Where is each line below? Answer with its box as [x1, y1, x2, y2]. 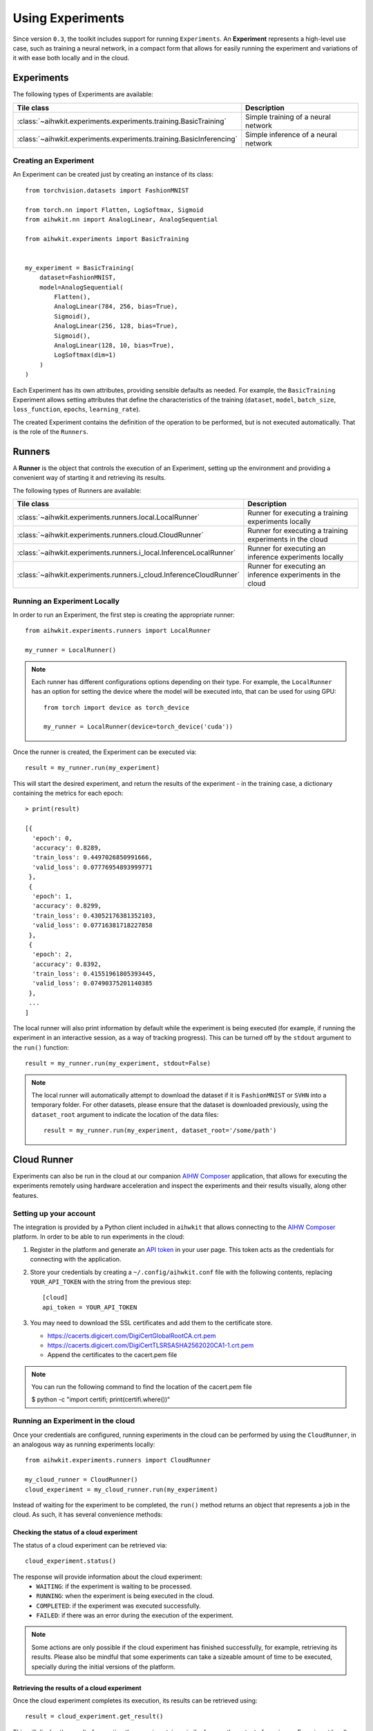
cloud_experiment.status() [25, 1557, 117, 1565]
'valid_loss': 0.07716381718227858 [32, 922, 153, 929]
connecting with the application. [30, 1255, 122, 1264]
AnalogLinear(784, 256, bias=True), [54, 303, 179, 311]
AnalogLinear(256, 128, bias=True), [54, 322, 179, 330]
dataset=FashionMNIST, [39, 273, 117, 282]
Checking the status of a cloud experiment [12, 1528, 138, 1536]
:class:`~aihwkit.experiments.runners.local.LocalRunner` [17, 512, 200, 522]
